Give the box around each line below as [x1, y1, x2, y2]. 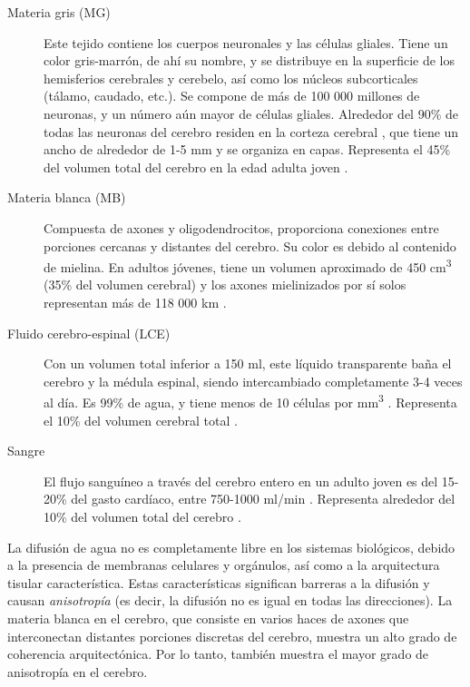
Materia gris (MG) [7, 3, 111, 21]
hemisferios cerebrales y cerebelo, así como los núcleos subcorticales [44, 68, 418, 87]
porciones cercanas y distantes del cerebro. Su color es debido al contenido [44, 236, 456, 255]
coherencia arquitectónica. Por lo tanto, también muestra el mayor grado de [7, 644, 429, 663]
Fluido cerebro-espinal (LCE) [7, 323, 171, 342]
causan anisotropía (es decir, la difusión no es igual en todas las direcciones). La [7, 591, 453, 610]
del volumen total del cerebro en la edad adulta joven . [44, 157, 348, 176]
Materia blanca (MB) [7, 188, 126, 207]
